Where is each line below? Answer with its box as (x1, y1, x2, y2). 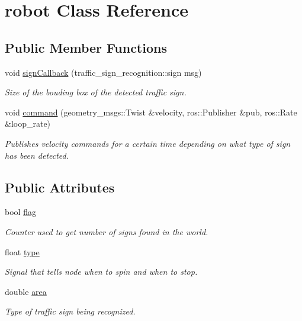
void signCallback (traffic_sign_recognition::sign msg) (5, 66, 202, 78)
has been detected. (5, 149, 69, 161)
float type (5, 245, 40, 258)
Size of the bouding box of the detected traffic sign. (5, 86, 187, 98)
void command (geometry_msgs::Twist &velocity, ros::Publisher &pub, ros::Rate (5, 105, 297, 118)
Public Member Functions (5, 38, 167, 56)
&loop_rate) (5, 117, 51, 130)
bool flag (5, 206, 36, 218)
